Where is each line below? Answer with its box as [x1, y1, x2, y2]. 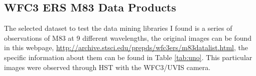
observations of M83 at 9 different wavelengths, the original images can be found [4, 32, 252, 43]
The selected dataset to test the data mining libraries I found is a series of [4, 23, 232, 33]
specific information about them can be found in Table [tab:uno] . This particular [4, 52, 252, 62]
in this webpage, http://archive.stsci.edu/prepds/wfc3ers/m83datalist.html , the [4, 42, 248, 53]
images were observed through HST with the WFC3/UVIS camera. [4, 62, 211, 72]
